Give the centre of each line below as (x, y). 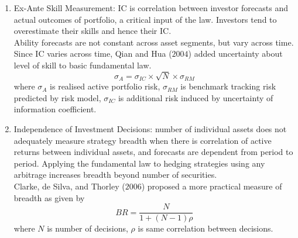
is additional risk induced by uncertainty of (196, 97)
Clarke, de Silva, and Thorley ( (69, 186)
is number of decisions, (88, 228)
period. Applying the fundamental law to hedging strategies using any (139, 163)
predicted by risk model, (57, 97)
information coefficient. (55, 109)
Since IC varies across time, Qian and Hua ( (93, 54)
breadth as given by (49, 197)
